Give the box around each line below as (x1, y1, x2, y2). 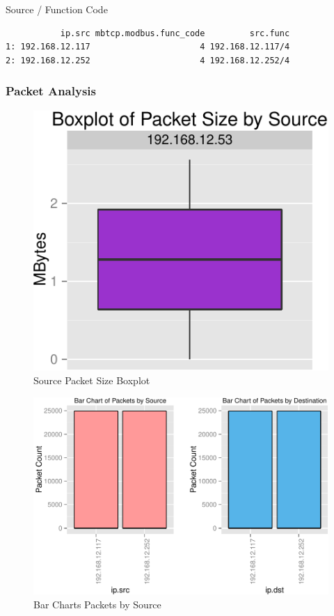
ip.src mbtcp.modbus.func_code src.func (60, 28, 290, 38)
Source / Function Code (6, 2, 108, 16)
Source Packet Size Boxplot (33, 373, 150, 388)
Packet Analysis (6, 82, 96, 100)
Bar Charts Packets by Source (33, 597, 161, 611)
